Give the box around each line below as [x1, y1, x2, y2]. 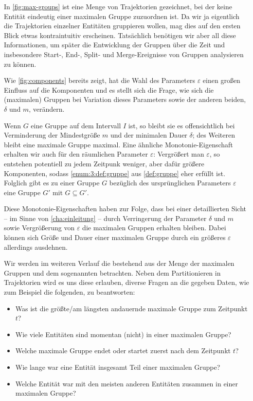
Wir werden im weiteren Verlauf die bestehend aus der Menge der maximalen [4, 258, 235, 268]
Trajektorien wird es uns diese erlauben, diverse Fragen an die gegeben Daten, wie [4, 277, 249, 287]
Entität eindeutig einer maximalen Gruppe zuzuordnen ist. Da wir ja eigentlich [4, 11, 240, 21]
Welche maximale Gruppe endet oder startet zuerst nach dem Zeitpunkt [15, 345, 231, 356]
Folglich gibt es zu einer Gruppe [4, 178, 100, 188]
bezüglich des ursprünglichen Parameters [109, 178, 231, 188]
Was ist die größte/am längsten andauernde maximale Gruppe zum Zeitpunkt [15, 303, 248, 313]
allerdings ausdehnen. [4, 241, 68, 252]
